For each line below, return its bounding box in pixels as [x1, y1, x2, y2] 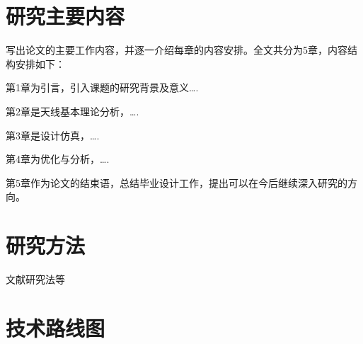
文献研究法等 [6, 272, 65, 286]
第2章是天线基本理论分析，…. [6, 103, 139, 118]
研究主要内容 [6, 1, 125, 30]
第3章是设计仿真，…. [6, 127, 100, 142]
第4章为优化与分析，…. [6, 151, 110, 166]
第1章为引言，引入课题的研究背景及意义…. [6, 80, 199, 95]
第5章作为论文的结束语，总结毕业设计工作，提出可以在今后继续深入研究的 [6, 175, 347, 190]
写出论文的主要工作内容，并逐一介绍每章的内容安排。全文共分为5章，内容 [6, 42, 347, 57]
